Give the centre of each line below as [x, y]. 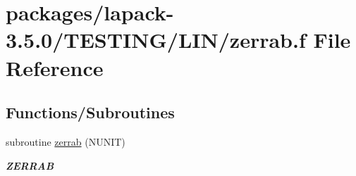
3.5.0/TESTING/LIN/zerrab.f [156, 40]
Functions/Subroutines [90, 112]
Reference [55, 67]
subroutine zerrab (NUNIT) [66, 141]
